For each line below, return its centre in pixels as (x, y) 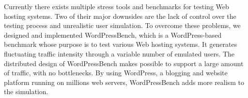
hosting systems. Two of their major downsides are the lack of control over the (120, 16)
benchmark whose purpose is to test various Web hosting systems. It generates (121, 44)
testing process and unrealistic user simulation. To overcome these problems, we (122, 25)
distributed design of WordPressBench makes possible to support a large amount (124, 63)
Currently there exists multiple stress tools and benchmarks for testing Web (116, 6)
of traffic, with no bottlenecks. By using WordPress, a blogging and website (116, 73)
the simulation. (26, 91)
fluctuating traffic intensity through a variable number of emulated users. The (119, 53)
